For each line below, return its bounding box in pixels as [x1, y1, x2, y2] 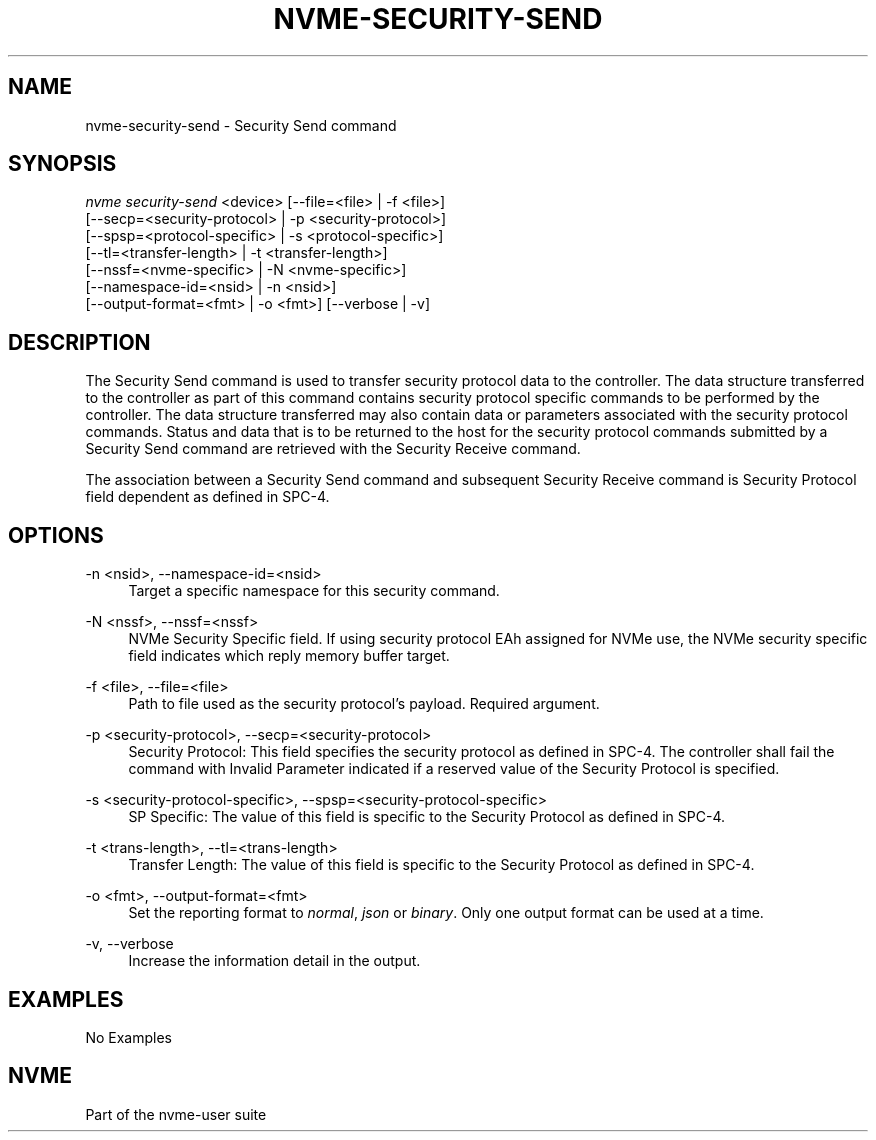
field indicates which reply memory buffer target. [128, 647, 450, 665]
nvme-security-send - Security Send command [85, 116, 397, 134]
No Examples [85, 1028, 172, 1046]
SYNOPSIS [8, 151, 117, 177]
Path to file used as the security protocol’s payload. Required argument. [128, 695, 600, 713]
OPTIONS [8, 522, 104, 548]
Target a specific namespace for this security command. [128, 582, 500, 600]
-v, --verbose [85, 935, 174, 953]
